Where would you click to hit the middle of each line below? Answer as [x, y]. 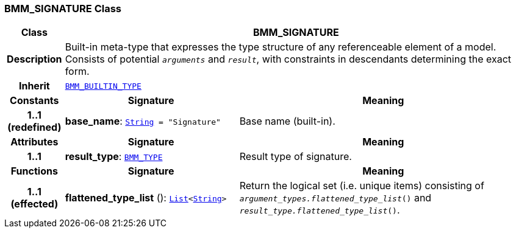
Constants [34, 101]
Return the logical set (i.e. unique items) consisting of [362, 186]
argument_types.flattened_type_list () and [335, 198]
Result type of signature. [296, 157]
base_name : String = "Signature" [143, 121]
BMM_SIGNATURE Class [63, 9]
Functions [34, 171]
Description [34, 59]
